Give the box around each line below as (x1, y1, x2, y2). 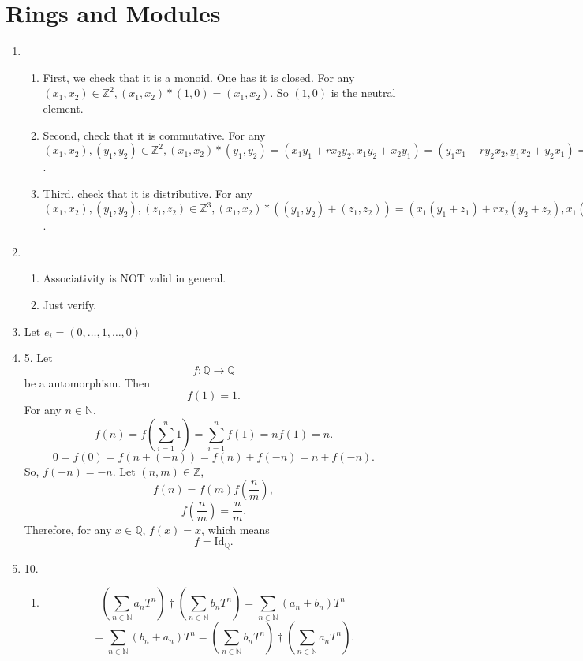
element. (43, 99, 84, 116)
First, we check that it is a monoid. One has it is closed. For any (43, 69, 355, 85)
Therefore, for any (24, 521, 112, 537)
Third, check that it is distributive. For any (43, 185, 252, 201)
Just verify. (43, 297, 97, 313)
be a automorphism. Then (24, 374, 150, 390)
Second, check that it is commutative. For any (43, 126, 266, 143)
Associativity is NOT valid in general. (43, 270, 226, 286)
